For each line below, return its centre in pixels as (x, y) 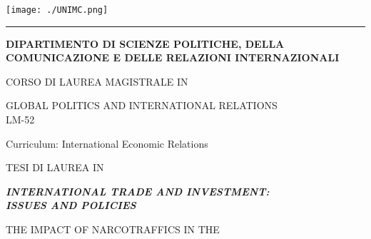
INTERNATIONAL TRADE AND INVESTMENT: (138, 191)
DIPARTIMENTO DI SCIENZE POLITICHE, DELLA (145, 43)
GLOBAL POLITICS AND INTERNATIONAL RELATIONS (142, 105)
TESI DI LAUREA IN (55, 167)
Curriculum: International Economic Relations (107, 143)
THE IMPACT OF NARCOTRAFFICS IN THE (113, 229)
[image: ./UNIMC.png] (57, 10)
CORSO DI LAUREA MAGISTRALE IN (97, 81)
